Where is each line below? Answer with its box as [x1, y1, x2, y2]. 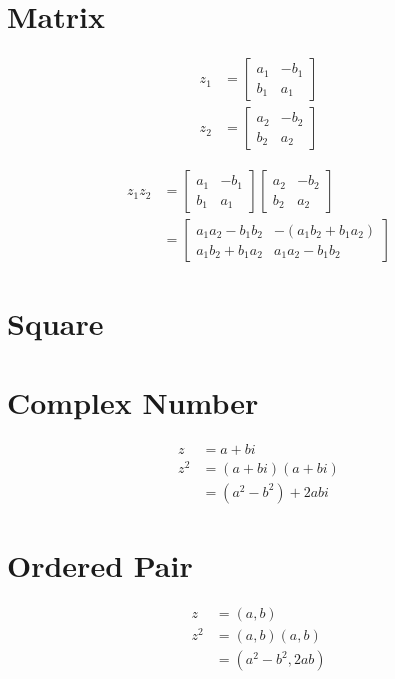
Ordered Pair [7, 545, 193, 586]
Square [7, 303, 104, 344]
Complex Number [7, 381, 259, 422]
